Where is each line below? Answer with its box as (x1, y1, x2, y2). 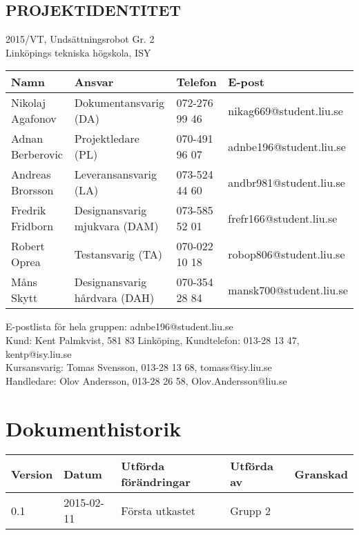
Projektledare (74, 130, 139, 147)
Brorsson (11, 182, 54, 199)
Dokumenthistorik (6, 414, 182, 442)
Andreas (11, 166, 51, 183)
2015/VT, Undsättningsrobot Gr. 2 (6, 32, 155, 46)
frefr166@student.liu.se (228, 210, 338, 226)
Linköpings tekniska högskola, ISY (6, 45, 151, 59)
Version (11, 465, 53, 482)
